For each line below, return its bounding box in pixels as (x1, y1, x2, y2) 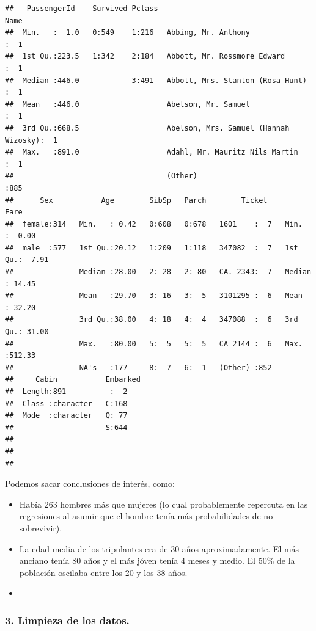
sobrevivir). (19, 521, 62, 534)
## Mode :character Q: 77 (5, 411, 128, 420)
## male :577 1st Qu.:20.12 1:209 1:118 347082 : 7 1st (5, 243, 298, 252)
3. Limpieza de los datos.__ (5, 612, 147, 627)
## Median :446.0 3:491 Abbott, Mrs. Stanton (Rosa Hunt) (5, 76, 307, 85)
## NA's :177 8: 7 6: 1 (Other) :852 (5, 363, 272, 372)
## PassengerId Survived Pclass (5, 4, 158, 13)
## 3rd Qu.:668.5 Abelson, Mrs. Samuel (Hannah (5, 123, 290, 133)
